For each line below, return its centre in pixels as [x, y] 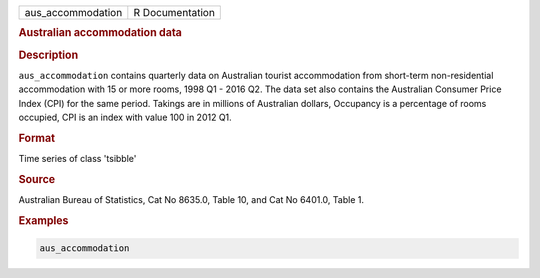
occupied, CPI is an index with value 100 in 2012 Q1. [125, 117]
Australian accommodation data [100, 33]
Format [36, 138]
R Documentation [174, 12]
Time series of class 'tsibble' [77, 159]
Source [37, 179]
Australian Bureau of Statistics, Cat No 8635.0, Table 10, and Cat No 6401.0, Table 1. [191, 200]
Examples [43, 220]
